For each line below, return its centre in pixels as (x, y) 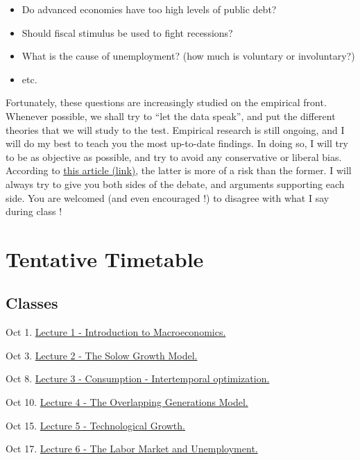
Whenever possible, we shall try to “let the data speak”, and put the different (171, 116)
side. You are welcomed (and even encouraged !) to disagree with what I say (168, 197)
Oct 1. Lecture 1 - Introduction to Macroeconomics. (116, 332)
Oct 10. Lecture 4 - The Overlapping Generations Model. (127, 402)
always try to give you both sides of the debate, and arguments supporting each (175, 184)
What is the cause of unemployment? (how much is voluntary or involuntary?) (188, 56)
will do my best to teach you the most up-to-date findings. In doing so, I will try (177, 143)
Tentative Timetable (105, 258)
